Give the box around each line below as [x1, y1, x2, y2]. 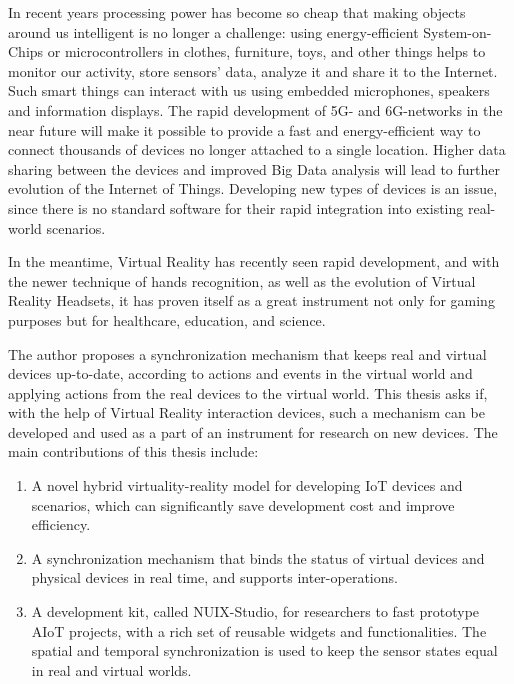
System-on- [423, 21, 492, 42]
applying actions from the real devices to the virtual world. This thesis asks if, [8, 382, 488, 403]
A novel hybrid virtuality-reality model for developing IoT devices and [31, 475, 463, 496]
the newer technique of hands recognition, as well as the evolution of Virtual [8, 270, 476, 291]
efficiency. [31, 514, 91, 535]
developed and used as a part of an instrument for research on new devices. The [8, 421, 498, 442]
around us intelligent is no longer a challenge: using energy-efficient [8, 21, 419, 42]
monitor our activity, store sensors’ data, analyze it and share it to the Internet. [8, 60, 498, 81]
